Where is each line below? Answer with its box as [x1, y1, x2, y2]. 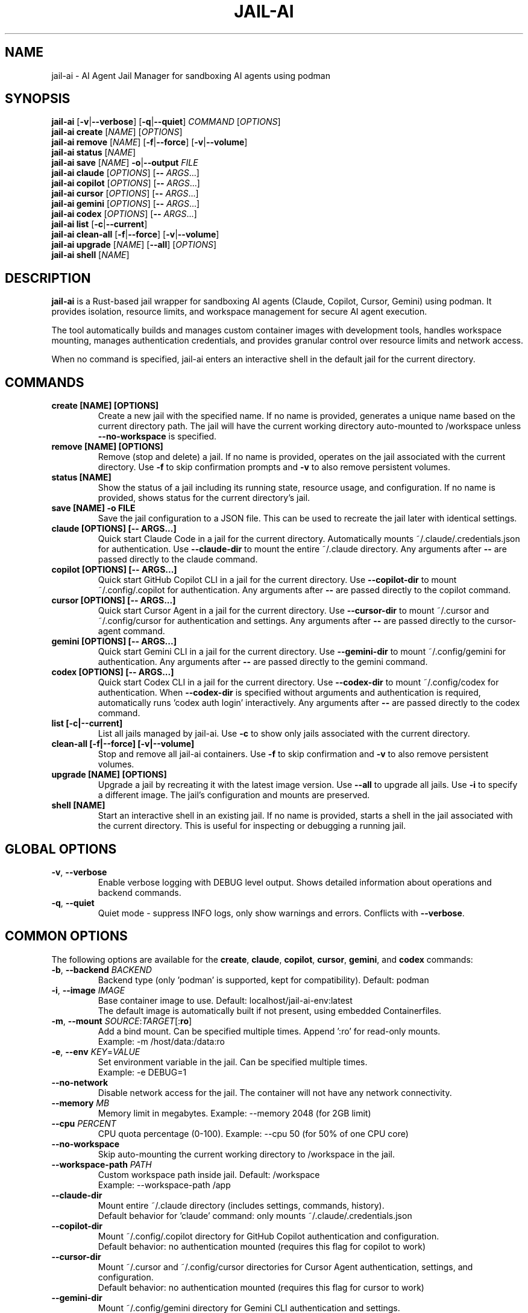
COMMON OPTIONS [5, 928, 128, 944]
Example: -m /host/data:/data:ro [98, 1036, 225, 1047]
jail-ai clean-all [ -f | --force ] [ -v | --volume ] [51, 229, 219, 240]
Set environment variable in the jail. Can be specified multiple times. [98, 1056, 368, 1067]
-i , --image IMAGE [51, 984, 125, 995]
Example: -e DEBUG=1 [98, 1066, 187, 1077]
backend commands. [98, 887, 181, 898]
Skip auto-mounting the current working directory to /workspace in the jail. [98, 1148, 395, 1159]
